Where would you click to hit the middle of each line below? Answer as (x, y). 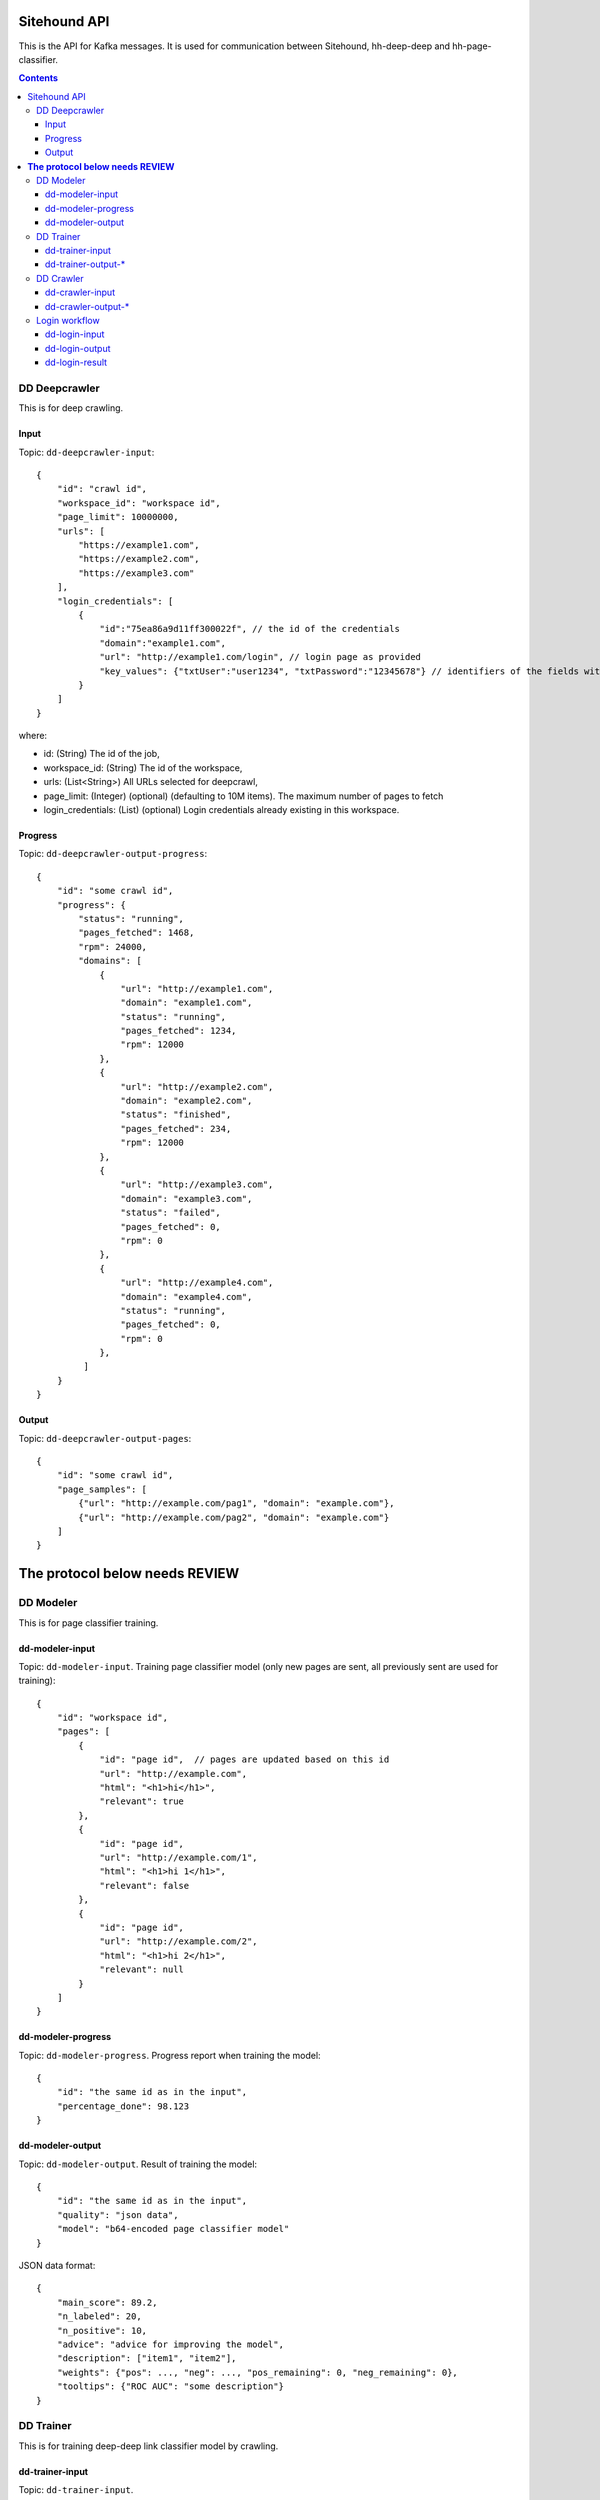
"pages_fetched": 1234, (178, 1031)
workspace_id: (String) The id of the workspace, (143, 767)
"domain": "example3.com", (186, 1198)
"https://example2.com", (139, 559)
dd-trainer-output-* (85, 264)
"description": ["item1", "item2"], (146, 2358)
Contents (38, 78)
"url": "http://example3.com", (197, 1184)
